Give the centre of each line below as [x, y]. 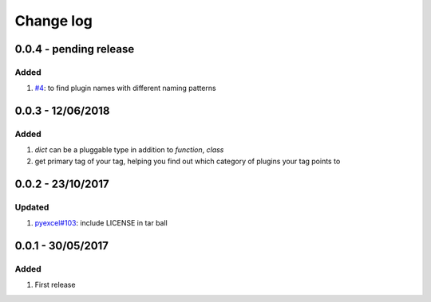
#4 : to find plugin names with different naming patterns [125, 88]
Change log [54, 21]
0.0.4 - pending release [75, 49]
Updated [32, 207]
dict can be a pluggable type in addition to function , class [129, 150]
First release [55, 285]
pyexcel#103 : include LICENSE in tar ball [101, 223]
